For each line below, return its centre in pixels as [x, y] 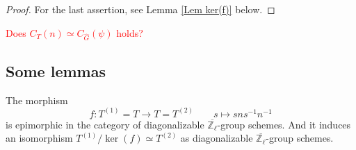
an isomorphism [39, 138]
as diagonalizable [217, 138]
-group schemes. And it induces [284, 124]
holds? [130, 32]
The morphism [37, 100]
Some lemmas [56, 70]
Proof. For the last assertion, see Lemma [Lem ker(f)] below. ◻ [140, 9]
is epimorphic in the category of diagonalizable [105, 124]
